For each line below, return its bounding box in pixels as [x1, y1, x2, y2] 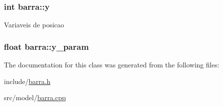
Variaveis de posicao [4, 20, 65, 30]
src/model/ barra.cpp [4, 92, 66, 103]
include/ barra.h [4, 76, 51, 86]
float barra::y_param [4, 40, 89, 52]
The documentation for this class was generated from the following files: [4, 60, 220, 70]
